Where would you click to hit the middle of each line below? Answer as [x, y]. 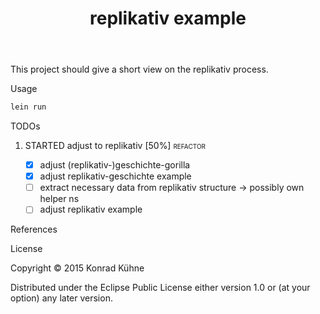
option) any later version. [61, 298]
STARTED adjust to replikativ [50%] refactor [115, 146]
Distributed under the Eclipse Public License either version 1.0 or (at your [160, 288]
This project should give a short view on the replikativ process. [139, 69]
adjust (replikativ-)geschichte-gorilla [115, 165]
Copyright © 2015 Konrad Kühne [77, 268]
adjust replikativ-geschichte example [115, 176]
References [34, 229]
